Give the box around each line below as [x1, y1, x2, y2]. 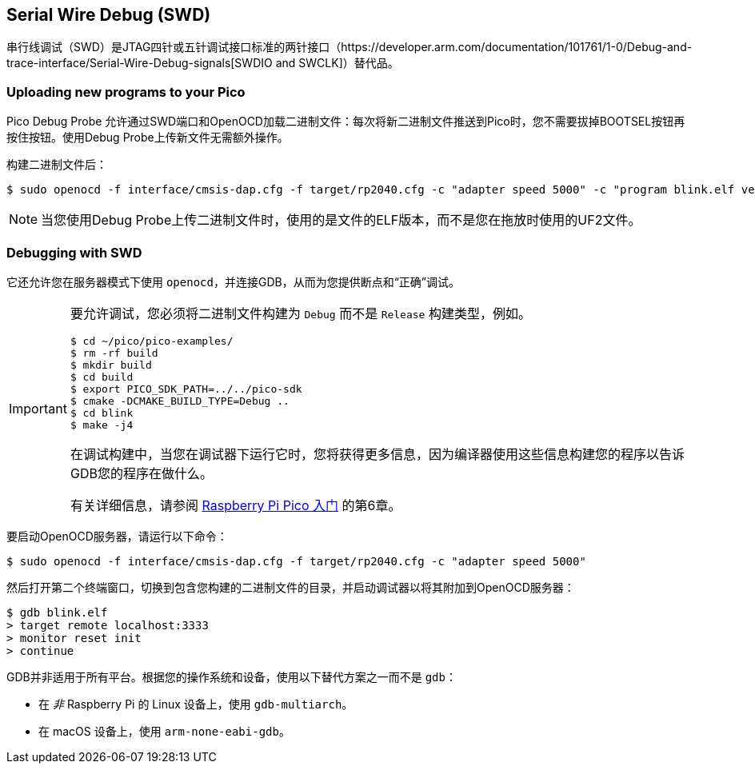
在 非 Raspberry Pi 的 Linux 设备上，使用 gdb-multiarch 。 [38, 696, 354, 711]
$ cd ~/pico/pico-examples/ [70, 334, 234, 347]
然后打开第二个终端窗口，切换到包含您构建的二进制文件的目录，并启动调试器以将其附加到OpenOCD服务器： [6, 580, 575, 594]
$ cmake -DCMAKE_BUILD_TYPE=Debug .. [70, 394, 290, 407]
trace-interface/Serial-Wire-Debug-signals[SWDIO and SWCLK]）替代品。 [6, 56, 399, 70]
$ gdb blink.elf [6, 605, 108, 619]
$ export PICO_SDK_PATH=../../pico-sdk [70, 382, 302, 395]
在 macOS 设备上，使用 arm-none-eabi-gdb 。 [38, 724, 290, 738]
